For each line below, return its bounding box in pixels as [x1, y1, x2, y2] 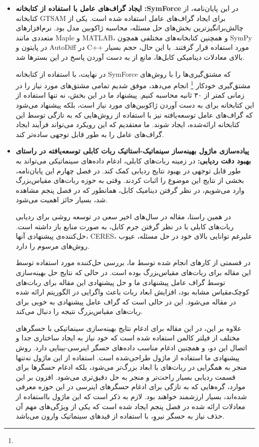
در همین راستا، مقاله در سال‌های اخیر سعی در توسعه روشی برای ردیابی [15, 211, 231, 221]
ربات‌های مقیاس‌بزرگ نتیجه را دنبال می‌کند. [15, 306, 143, 316]
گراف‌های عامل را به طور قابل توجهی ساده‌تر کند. [15, 129, 164, 139]
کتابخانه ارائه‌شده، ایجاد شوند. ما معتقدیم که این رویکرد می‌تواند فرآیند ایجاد [15, 119, 240, 130]
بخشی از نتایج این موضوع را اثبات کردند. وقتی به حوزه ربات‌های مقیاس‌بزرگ [15, 175, 244, 185]
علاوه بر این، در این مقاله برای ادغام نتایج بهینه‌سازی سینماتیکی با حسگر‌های [15, 322, 242, 333]
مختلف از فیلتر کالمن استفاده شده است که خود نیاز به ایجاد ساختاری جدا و [15, 332, 240, 343]
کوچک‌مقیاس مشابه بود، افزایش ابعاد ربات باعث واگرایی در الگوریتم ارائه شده [15, 287, 250, 297]
